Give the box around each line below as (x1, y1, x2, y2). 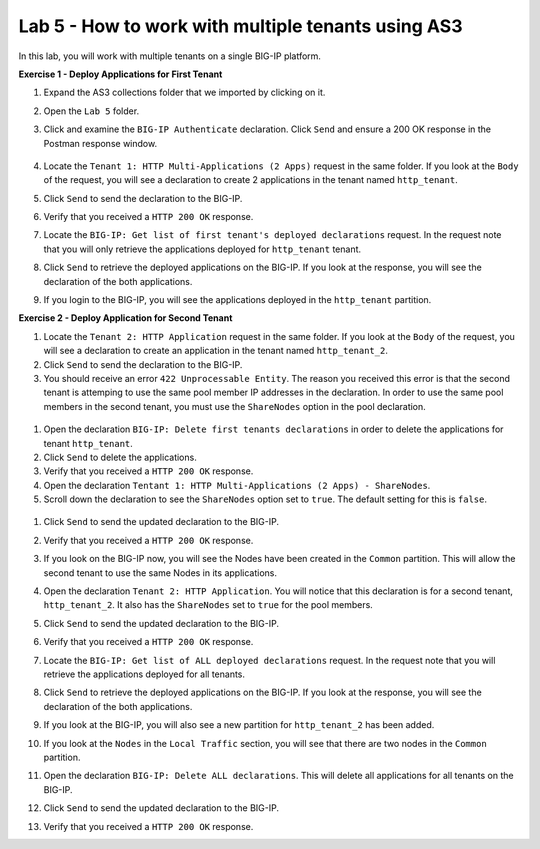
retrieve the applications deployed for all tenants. (43, 668, 245, 680)
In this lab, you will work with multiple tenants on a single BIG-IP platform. (18, 50, 322, 62)
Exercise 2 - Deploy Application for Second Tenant (18, 312, 233, 324)
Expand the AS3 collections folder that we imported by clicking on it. (43, 86, 326, 99)
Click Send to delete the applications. (43, 451, 197, 463)
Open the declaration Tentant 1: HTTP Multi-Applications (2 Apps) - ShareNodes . (43, 479, 431, 491)
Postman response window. (43, 137, 158, 149)
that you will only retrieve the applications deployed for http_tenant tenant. (43, 243, 362, 255)
